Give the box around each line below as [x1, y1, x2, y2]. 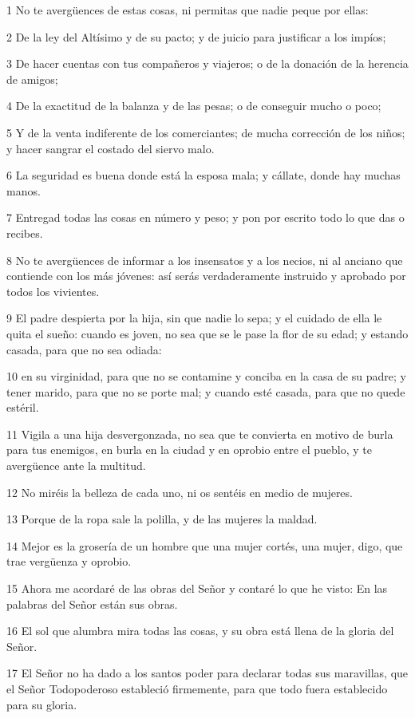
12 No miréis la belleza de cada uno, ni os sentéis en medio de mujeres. [6, 483, 353, 500]
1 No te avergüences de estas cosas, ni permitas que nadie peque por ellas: [6, 2, 369, 18]
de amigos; [6, 70, 58, 87]
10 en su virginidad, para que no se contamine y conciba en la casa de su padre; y [6, 368, 406, 385]
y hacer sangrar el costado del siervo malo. [6, 140, 215, 156]
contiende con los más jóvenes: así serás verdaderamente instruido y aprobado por [6, 267, 406, 284]
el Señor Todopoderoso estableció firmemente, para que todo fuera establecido [6, 681, 388, 696]
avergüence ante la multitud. [6, 457, 146, 474]
